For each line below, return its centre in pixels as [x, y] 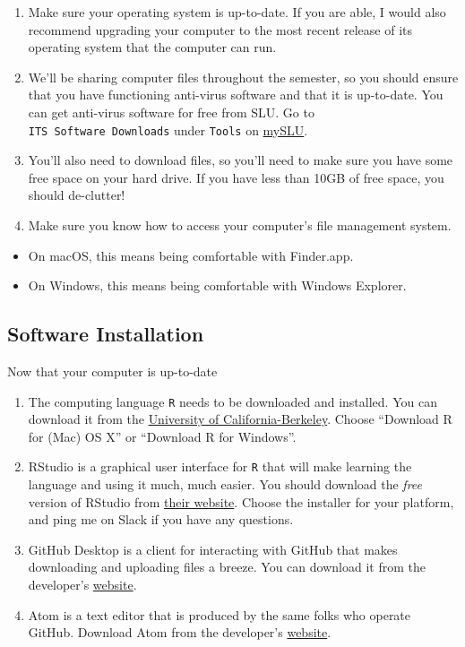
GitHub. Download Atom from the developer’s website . [180, 632]
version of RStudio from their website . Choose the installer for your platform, [241, 501]
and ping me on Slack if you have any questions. [161, 519]
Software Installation [106, 334]
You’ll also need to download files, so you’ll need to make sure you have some [241, 160]
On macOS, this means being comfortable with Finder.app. [191, 255]
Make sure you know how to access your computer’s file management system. [240, 225]
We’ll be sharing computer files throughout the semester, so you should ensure [243, 77]
